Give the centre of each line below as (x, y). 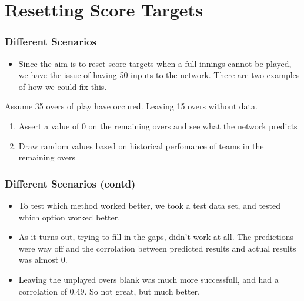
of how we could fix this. (63, 86)
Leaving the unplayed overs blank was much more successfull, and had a (148, 279)
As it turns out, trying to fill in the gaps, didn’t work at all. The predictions (156, 237)
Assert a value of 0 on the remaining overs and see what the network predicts (158, 126)
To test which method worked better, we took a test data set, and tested (150, 205)
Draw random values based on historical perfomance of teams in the (141, 146)
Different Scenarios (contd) (70, 183)
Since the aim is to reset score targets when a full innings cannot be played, (155, 63)
